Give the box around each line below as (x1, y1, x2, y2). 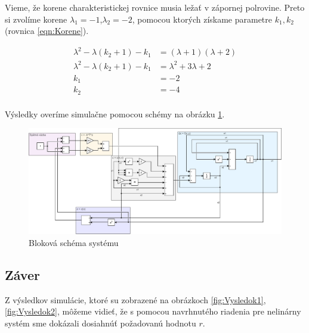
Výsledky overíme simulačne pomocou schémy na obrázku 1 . (5, 107, 225, 120)
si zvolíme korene (5, 13, 67, 25)
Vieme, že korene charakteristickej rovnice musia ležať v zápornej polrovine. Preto (5, 1, 305, 13)
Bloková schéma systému (29, 236, 119, 249)
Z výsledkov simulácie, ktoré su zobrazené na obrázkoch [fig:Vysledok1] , (5, 293, 266, 306)
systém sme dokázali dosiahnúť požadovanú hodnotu (5, 317, 196, 329)
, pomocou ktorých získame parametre (132, 13, 273, 25)
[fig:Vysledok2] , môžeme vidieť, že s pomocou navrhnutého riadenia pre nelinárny (5, 305, 301, 318)
